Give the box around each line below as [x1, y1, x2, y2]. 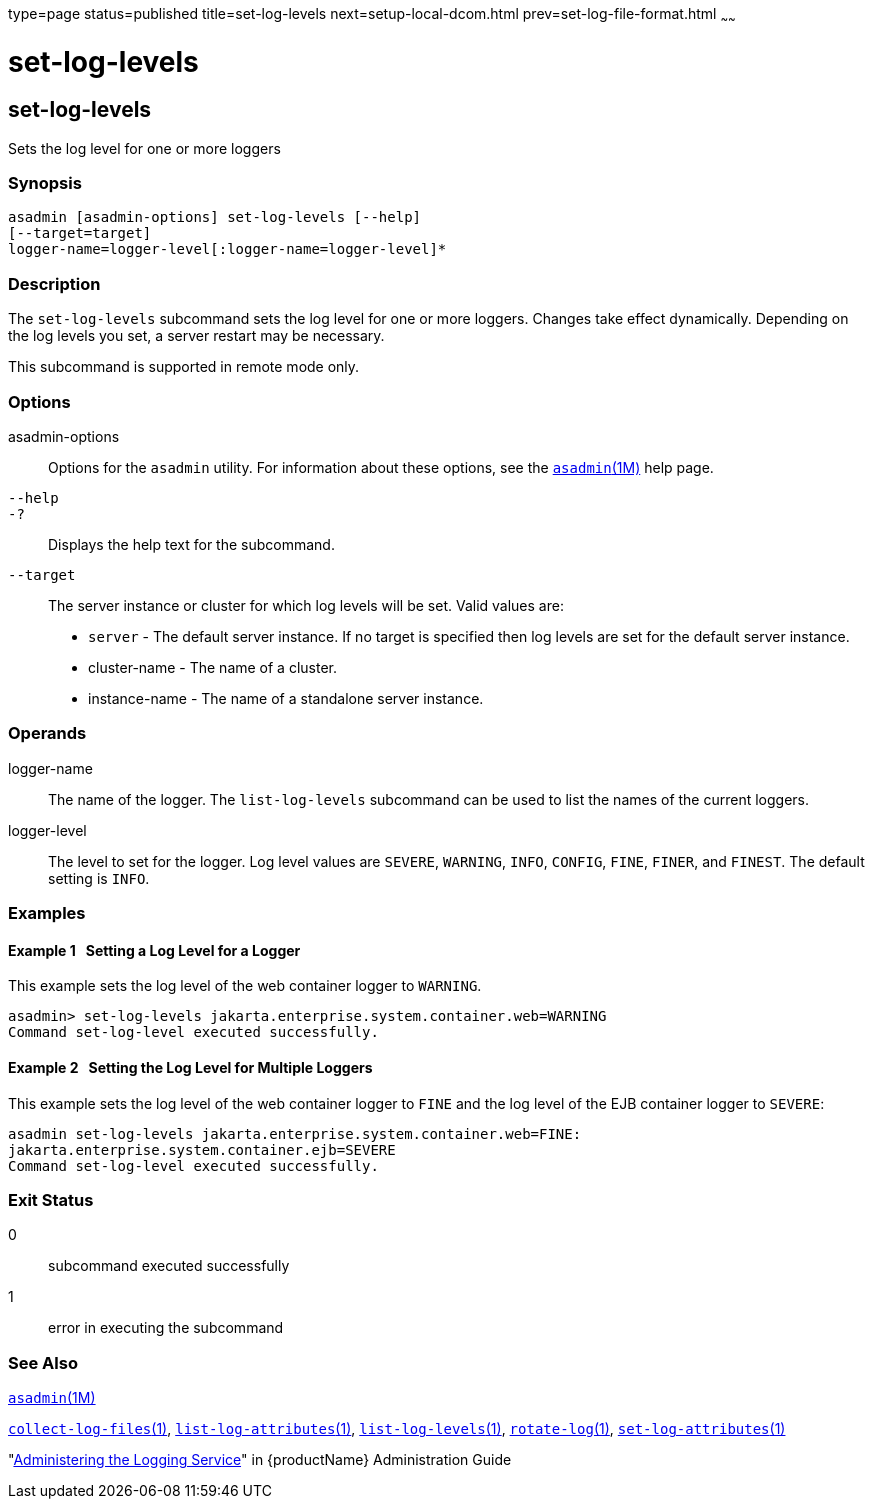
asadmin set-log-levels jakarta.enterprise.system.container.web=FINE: [8, 1125, 582, 1142]
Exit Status [8, 1189, 94, 1210]
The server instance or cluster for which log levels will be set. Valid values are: [48, 596, 564, 614]
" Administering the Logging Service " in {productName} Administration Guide [8, 1451, 512, 1469]
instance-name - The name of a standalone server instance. [88, 689, 484, 707]
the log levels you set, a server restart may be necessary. [8, 327, 385, 345]
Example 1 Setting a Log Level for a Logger [8, 941, 301, 959]
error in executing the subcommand [48, 1319, 284, 1337]
